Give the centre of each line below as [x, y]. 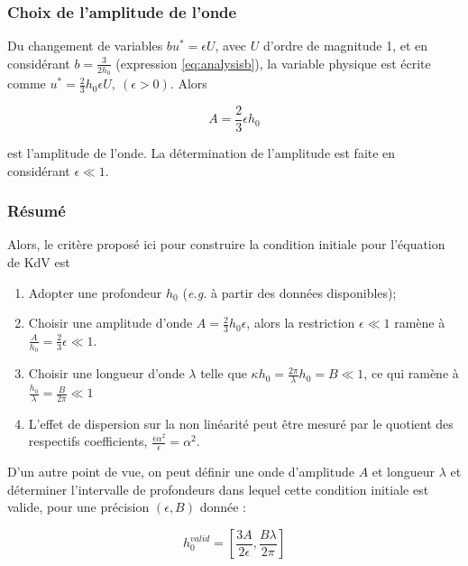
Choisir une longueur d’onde [106, 373]
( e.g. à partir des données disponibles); [289, 292]
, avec [231, 46]
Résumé [37, 211]
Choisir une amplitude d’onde [110, 323]
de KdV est [39, 261]
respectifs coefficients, [88, 441]
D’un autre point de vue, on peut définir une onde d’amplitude [181, 472]
